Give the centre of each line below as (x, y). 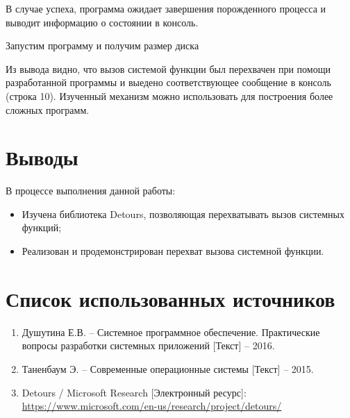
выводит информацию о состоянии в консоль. (102, 22)
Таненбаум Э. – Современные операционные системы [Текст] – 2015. (168, 368)
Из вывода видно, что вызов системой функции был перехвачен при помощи (168, 68)
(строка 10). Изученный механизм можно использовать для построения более (169, 95)
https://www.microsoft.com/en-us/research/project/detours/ (152, 406)
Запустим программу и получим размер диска (102, 45)
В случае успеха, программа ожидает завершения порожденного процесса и (166, 8)
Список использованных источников (170, 298)
